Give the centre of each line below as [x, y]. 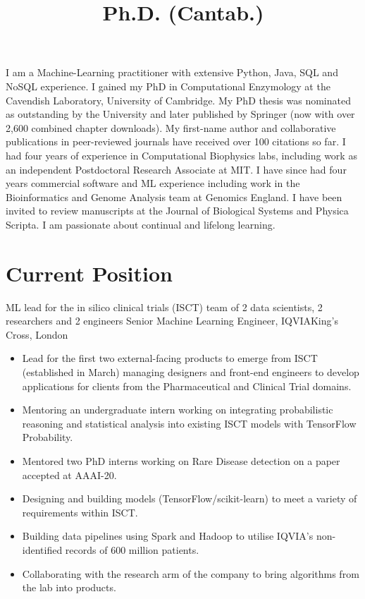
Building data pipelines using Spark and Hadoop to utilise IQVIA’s [168, 536]
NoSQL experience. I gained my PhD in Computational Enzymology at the [168, 86]
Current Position [89, 273]
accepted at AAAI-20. [69, 474]
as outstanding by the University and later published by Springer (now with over [180, 114]
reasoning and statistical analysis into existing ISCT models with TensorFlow [189, 423]
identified [42, 549]
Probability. [48, 437]
